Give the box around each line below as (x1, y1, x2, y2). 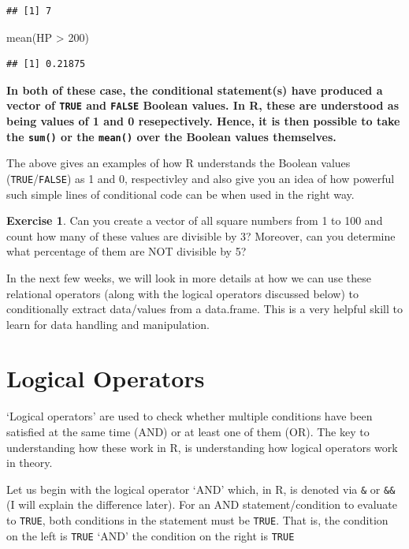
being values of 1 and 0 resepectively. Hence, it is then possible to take (6, 113, 400, 129)
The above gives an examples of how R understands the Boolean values (6, 155, 351, 171)
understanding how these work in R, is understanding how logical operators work (6, 439, 398, 455)
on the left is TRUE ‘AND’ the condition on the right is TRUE (6, 527, 295, 543)
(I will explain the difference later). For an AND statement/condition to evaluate (6, 496, 398, 513)
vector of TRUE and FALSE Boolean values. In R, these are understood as (6, 97, 400, 114)
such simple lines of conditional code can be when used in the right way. (6, 185, 355, 202)
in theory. (6, 454, 53, 471)
